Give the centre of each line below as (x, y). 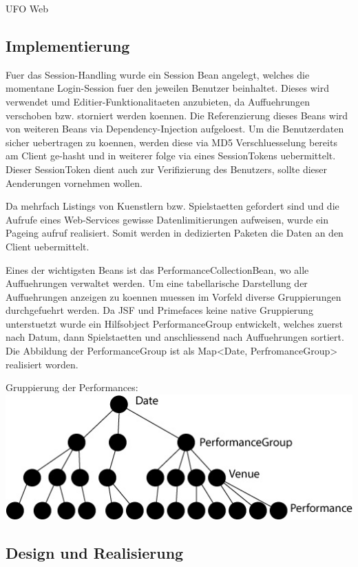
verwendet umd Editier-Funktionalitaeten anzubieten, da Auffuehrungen (158, 101)
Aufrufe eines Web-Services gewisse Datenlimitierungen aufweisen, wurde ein (167, 219)
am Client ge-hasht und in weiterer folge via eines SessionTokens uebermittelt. (171, 156)
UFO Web (27, 8)
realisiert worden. (42, 364)
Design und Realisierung (95, 552)
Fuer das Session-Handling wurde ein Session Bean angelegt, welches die (158, 74)
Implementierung (68, 45)
